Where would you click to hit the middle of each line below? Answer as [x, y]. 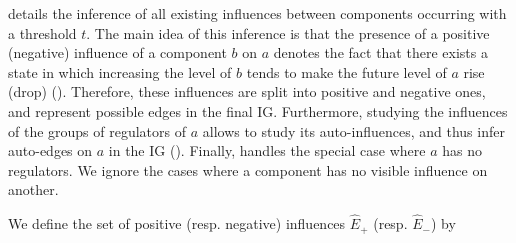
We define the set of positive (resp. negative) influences [177, 223]
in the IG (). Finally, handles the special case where [267, 150]
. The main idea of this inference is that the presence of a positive [288, 32]
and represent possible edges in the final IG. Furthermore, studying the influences [258, 110]
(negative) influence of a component [117, 52]
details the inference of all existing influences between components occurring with [257, 13]
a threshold [42, 32]
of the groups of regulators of [97, 130]
